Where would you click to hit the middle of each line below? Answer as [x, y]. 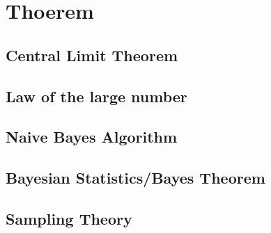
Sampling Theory [69, 218]
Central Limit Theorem [92, 55]
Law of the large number [96, 96]
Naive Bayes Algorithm [92, 137]
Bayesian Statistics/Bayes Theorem [135, 178]
